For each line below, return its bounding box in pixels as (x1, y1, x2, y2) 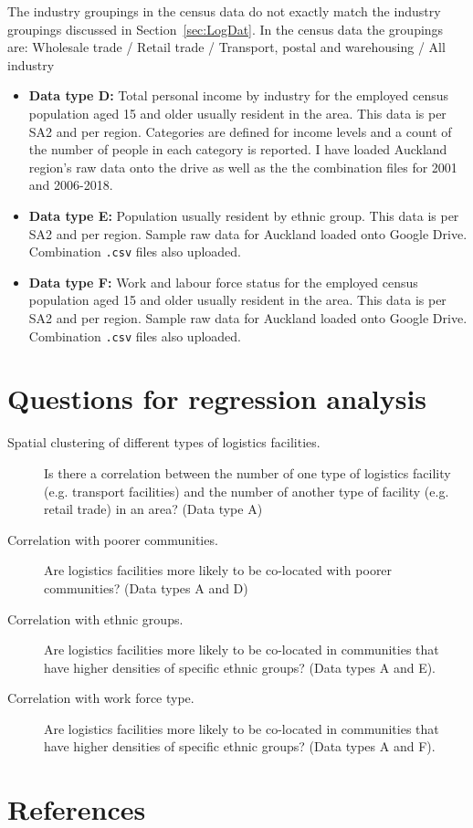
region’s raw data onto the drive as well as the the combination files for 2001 (28, 157, 457, 176)
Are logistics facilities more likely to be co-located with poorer (44, 561, 393, 580)
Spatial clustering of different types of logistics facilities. (7, 433, 321, 452)
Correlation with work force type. (7, 688, 194, 707)
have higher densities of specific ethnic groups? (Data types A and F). (44, 737, 436, 756)
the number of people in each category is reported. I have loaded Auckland (28, 140, 447, 159)
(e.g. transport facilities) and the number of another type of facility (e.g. (44, 481, 449, 500)
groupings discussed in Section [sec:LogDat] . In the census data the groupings (7, 19, 444, 38)
